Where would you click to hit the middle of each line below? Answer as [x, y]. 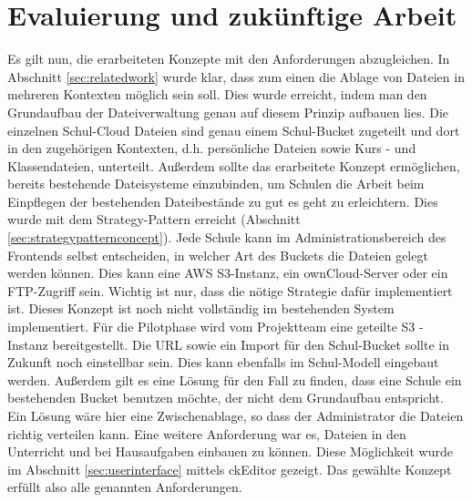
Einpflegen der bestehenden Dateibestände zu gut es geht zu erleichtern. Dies [223, 201]
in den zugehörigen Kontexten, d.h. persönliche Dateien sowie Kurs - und [212, 148]
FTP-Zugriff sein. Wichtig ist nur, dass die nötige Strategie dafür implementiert [230, 290]
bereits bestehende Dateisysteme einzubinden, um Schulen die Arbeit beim [216, 184]
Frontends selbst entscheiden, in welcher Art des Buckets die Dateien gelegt [218, 255]
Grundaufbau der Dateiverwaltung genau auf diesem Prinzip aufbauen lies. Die [228, 112]
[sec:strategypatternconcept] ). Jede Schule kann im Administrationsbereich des [227, 237]
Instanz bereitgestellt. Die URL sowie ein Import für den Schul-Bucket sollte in [228, 344]
